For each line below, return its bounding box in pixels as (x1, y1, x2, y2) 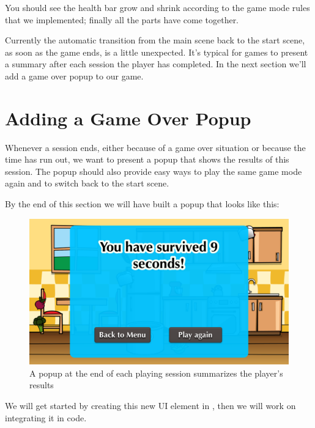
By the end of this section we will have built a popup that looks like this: (5, 197, 280, 210)
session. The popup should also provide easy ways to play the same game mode (5, 164, 302, 177)
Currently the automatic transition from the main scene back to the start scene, (5, 34, 305, 46)
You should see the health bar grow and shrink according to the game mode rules (5, 1, 310, 13)
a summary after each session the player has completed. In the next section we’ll (5, 57, 306, 70)
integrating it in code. (5, 411, 87, 424)
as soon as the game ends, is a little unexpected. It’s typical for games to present (5, 45, 308, 58)
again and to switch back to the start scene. (5, 177, 169, 190)
